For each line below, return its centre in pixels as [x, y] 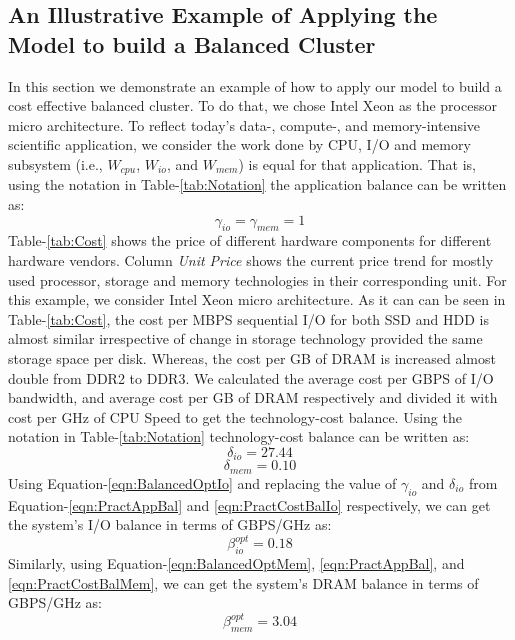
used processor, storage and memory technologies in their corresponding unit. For [257, 279]
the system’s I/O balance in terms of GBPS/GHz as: [170, 524]
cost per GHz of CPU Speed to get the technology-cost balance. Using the [235, 416]
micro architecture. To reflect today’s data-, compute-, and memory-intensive [244, 124]
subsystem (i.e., [55, 163]
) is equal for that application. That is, [357, 163]
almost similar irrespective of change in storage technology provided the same [245, 338]
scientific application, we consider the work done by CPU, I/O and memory [239, 144]
